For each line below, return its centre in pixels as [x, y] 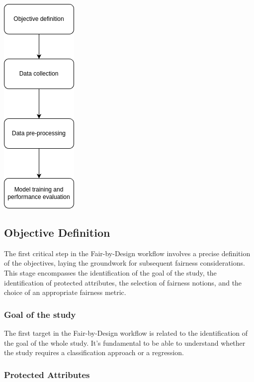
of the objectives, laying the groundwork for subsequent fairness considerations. [125, 263]
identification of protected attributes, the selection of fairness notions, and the [123, 282]
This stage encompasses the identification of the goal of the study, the [110, 272]
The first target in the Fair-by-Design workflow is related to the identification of [126, 333]
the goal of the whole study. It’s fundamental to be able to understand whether [125, 342]
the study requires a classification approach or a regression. [94, 352]
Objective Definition [57, 232]
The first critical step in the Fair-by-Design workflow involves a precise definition [127, 253]
